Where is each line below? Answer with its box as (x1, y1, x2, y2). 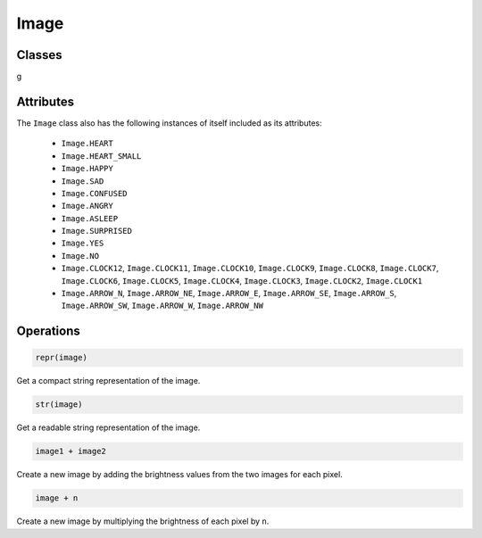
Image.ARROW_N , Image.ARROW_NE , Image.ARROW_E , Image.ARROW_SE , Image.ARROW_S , (61, 288, 397, 299)
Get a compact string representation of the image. (16, 376, 201, 386)
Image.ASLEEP (61, 213, 119, 223)
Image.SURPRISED (61, 226, 133, 236)
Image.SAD (61, 176, 104, 186)
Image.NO (61, 251, 100, 261)
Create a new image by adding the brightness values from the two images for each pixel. (16, 469, 343, 480)
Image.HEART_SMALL (61, 151, 142, 161)
